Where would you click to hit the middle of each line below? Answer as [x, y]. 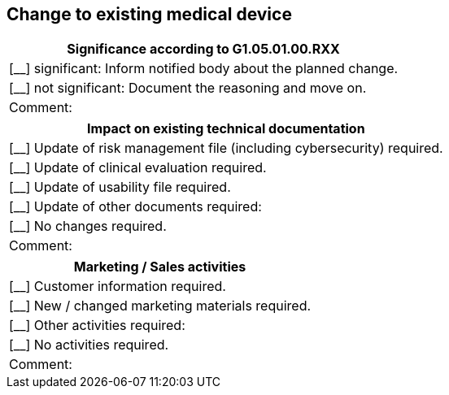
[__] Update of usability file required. [120, 187]
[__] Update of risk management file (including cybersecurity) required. [226, 148]
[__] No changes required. [88, 226]
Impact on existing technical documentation [226, 129]
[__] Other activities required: [97, 326]
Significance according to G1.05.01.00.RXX [203, 49]
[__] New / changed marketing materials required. [160, 306]
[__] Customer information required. [118, 286]
